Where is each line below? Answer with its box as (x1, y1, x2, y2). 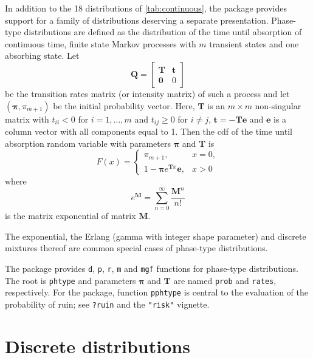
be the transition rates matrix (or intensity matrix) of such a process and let (5, 87, 290, 100)
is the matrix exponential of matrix (5, 209, 136, 222)
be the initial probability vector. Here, (53, 99, 195, 112)
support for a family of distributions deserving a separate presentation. (5, 13, 269, 26)
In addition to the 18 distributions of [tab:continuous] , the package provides (5, 2, 287, 14)
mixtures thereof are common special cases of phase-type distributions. (5, 241, 268, 254)
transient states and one (209, 37, 299, 50)
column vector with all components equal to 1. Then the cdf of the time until (5, 125, 292, 138)
